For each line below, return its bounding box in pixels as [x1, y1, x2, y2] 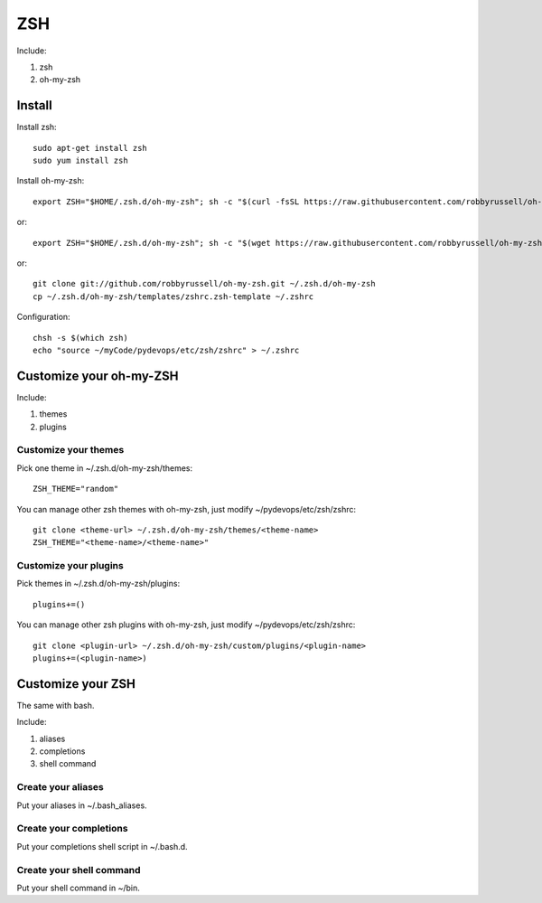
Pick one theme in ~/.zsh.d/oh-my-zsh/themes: [16, 462, 193, 474]
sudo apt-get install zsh [33, 143, 148, 153]
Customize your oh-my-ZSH [16, 368, 180, 383]
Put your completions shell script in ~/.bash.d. [16, 841, 189, 851]
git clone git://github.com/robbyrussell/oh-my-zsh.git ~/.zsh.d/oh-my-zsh [33, 278, 376, 289]
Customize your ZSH [16, 676, 135, 691]
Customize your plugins [16, 560, 124, 572]
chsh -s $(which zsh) [33, 333, 128, 343]
